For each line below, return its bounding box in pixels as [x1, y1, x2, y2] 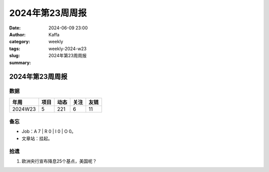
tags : [9, 45, 20, 52]
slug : [9, 53, 20, 59]
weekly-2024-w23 [48, 45, 87, 52]
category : [9, 39, 30, 45]
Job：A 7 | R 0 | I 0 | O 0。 [21, 128, 76, 134]
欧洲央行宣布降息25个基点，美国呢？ [21, 158, 97, 164]
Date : [9, 25, 21, 31]
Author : [9, 31, 26, 37]
